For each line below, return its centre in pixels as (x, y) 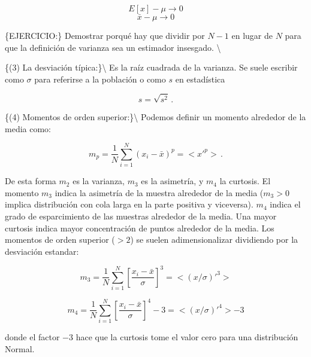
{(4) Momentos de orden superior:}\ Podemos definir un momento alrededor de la (155, 116)
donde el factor (32, 337)
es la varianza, (99, 181)
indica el (285, 204)
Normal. (20, 348)
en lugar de (252, 35)
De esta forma (31, 181)
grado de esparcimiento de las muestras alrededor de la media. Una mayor (141, 216)
